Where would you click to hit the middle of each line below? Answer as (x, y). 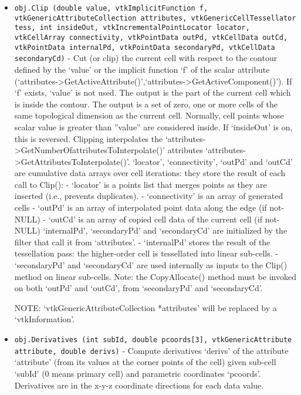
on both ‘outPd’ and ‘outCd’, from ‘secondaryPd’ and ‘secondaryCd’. (138, 288)
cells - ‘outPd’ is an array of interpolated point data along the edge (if (141, 207)
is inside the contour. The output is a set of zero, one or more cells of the (146, 104)
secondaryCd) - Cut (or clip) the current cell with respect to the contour (146, 58)
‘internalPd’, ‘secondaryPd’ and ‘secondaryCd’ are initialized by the (165, 230)
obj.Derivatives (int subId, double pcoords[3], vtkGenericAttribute (153, 340)
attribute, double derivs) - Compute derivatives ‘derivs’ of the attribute (151, 350)
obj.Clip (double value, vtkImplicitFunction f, (111, 8)
